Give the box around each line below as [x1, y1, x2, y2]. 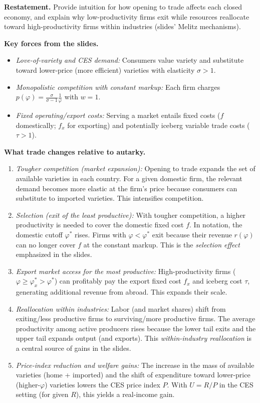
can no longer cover [16, 239, 76, 249]
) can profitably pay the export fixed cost [54, 276, 181, 286]
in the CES [219, 379, 253, 389]
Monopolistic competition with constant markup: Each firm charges [16, 81, 220, 92]
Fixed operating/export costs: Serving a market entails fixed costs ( [16, 109, 220, 120]
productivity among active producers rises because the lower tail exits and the [16, 323, 256, 333]
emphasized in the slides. [16, 249, 92, 259]
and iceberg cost [192, 276, 242, 286]
